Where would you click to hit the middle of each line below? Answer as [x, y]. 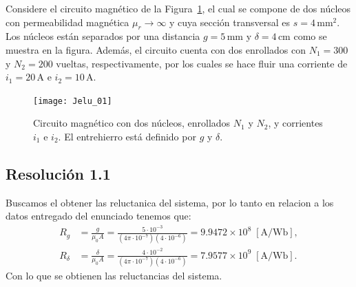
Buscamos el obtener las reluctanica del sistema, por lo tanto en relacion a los [170, 202]
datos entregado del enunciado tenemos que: [98, 216]
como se [310, 36]
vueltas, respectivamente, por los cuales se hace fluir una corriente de [202, 63]
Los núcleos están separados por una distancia [103, 36]
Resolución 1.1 [58, 173]
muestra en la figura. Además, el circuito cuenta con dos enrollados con [156, 49]
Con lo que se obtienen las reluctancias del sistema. [114, 275]
